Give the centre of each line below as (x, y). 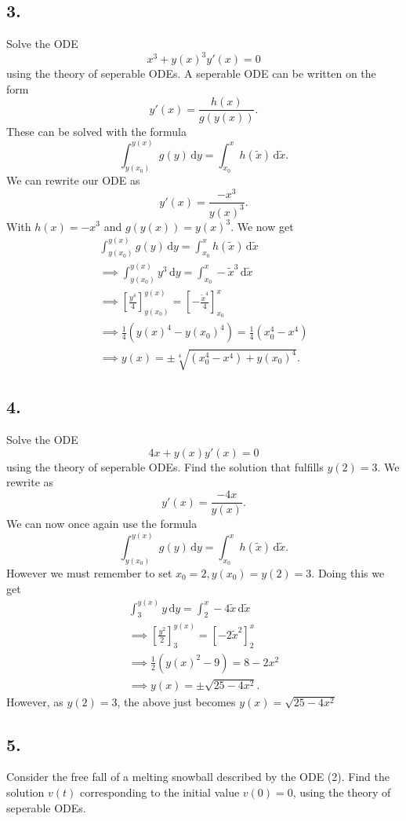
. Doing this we (348, 572)
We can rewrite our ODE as (73, 180)
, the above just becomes (176, 701)
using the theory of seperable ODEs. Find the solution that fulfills (165, 466)
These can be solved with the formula (97, 131)
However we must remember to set (89, 572)
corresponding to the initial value (159, 792)
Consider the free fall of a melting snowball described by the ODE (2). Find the (198, 777)
